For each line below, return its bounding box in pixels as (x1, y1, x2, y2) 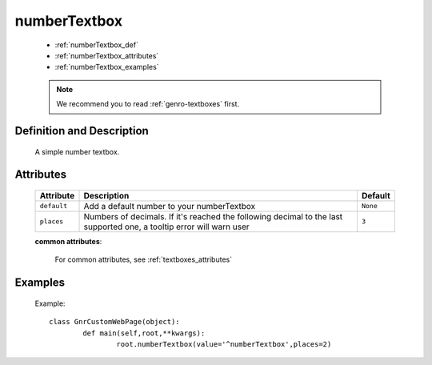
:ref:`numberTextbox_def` (54, 40, 139, 50)
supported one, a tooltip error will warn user (83, 221, 250, 232)
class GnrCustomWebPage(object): (49, 317, 180, 327)
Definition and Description (14, 124, 150, 138)
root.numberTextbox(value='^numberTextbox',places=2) (116, 339, 332, 348)
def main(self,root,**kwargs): (82, 328, 206, 338)
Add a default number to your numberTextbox (83, 200, 256, 211)
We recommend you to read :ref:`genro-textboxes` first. (56, 99, 240, 109)
